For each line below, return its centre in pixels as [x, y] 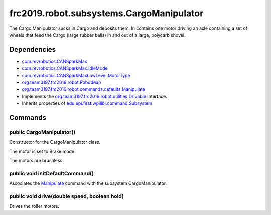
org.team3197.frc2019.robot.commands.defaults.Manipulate [83, 89]
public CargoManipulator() [42, 132]
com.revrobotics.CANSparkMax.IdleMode [65, 68]
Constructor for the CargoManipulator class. [55, 142]
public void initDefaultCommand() [51, 173]
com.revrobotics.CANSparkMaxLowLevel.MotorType [76, 75]
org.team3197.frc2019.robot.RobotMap [61, 82]
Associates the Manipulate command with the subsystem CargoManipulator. [88, 183]
